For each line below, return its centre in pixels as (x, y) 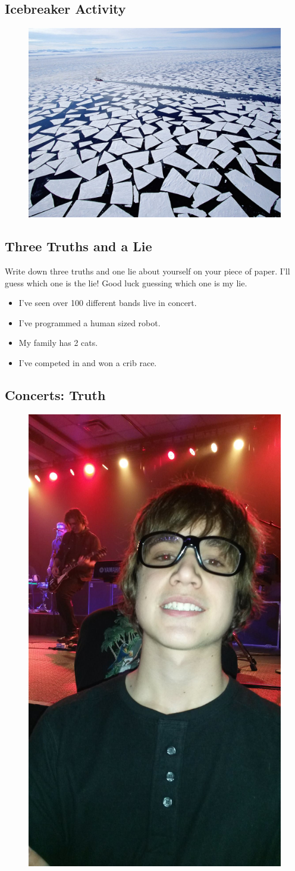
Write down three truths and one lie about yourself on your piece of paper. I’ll (147, 271)
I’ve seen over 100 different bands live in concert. (108, 303)
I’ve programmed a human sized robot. (90, 322)
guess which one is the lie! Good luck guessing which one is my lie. (126, 282)
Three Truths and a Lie (79, 246)
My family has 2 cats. (58, 343)
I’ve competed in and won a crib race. (88, 362)
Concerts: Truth (55, 394)
